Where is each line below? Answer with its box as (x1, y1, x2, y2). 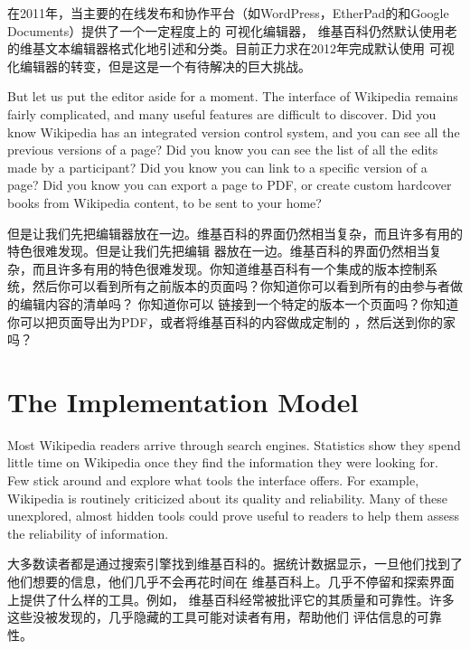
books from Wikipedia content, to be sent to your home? (7, 193, 322, 212)
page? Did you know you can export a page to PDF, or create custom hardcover (7, 175, 452, 194)
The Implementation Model (7, 382, 359, 419)
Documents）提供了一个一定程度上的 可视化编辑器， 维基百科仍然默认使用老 (7, 21, 457, 40)
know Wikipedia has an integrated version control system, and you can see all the (7, 122, 460, 141)
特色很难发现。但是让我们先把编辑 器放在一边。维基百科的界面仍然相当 (7, 241, 429, 260)
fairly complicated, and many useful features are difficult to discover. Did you (7, 104, 437, 123)
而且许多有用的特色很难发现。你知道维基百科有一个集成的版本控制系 (32, 259, 437, 277)
